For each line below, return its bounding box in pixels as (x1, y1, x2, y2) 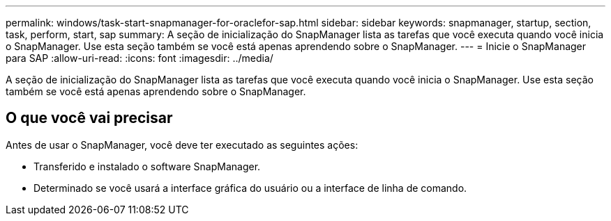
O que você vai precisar (6, 109, 173, 127)
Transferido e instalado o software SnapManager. (33, 160, 261, 172)
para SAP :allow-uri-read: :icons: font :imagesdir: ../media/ (6, 52, 273, 64)
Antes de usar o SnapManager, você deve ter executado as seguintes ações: (6, 138, 359, 151)
